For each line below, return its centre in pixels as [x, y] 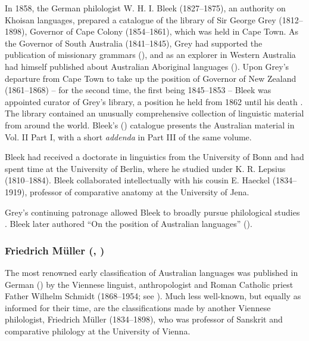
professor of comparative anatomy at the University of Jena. [139, 191]
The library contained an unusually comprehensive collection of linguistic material [154, 113]
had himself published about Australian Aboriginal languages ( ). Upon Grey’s [147, 66]
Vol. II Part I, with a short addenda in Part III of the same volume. [128, 136]
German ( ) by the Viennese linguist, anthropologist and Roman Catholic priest [149, 284]
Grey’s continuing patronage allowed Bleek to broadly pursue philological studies [152, 212]
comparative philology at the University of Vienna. [98, 331]
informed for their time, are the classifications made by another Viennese [138, 307]
